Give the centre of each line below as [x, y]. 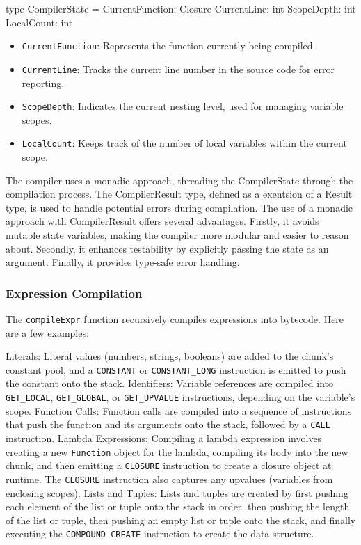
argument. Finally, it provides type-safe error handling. [123, 262]
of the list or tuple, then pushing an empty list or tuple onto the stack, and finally [181, 520]
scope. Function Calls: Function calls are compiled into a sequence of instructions [179, 410]
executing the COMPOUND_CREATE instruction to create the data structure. [160, 534]
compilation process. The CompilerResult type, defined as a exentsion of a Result [179, 194]
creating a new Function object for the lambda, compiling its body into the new [177, 451]
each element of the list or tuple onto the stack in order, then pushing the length [178, 506]
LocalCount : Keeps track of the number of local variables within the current [184, 143]
